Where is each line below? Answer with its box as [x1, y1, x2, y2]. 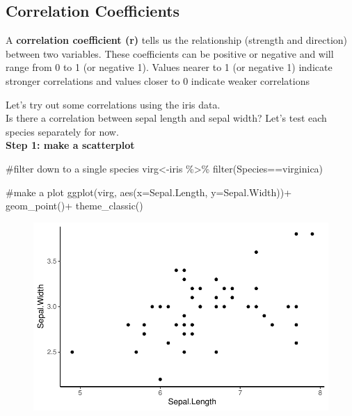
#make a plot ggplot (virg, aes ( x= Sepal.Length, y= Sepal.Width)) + [6, 184, 292, 199]
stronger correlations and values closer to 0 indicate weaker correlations [6, 73, 310, 88]
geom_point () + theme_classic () [6, 198, 143, 213]
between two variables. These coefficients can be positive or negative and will [6, 46, 334, 61]
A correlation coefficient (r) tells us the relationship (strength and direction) [6, 33, 348, 47]
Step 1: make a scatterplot [6, 138, 135, 152]
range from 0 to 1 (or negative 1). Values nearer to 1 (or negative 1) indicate [6, 60, 333, 74]
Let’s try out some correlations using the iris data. [6, 97, 221, 111]
